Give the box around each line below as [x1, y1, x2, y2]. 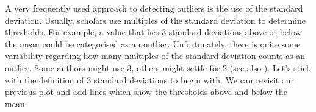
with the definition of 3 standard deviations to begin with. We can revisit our [5, 73, 295, 86]
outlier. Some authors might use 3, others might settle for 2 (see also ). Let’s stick [5, 61, 311, 74]
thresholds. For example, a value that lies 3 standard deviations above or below [5, 26, 301, 38]
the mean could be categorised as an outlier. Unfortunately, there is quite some [5, 37, 301, 50]
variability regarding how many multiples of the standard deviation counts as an [5, 49, 306, 62]
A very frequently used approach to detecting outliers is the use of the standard [5, 2, 303, 14]
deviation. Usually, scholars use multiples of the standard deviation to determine [5, 13, 306, 26]
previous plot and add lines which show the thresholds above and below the [5, 85, 287, 98]
